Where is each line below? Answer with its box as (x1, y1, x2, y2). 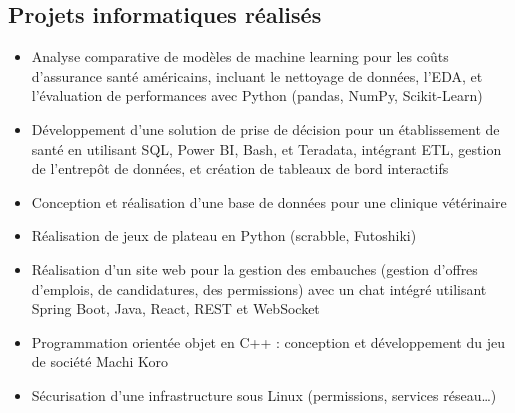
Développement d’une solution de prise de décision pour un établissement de (31, 118, 500, 139)
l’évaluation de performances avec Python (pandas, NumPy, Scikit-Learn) (31, 85, 483, 106)
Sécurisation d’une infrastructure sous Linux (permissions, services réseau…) (31, 384, 497, 405)
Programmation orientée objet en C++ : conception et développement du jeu (31, 331, 505, 352)
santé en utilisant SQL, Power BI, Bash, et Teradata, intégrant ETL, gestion (31, 138, 502, 159)
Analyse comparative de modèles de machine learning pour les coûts (31, 46, 449, 67)
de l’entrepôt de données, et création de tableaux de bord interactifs (31, 158, 449, 179)
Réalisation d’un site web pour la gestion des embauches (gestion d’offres (31, 258, 478, 279)
